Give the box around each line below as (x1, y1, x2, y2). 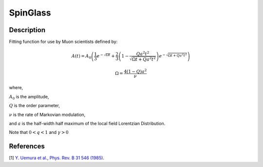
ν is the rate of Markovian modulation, (9, 111, 86, 117)
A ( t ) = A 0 (71, 54, 91, 60)
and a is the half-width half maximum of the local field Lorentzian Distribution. (9, 120, 166, 126)
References (9, 142, 45, 150)
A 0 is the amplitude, (9, 93, 49, 101)
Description (9, 26, 46, 34)
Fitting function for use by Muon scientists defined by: (9, 39, 118, 45)
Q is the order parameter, (9, 103, 60, 109)
